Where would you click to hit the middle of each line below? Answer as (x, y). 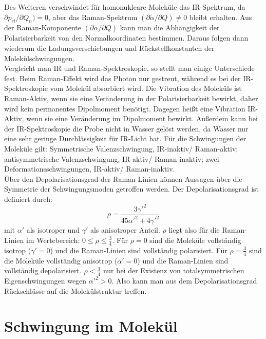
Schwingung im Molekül (91, 326)
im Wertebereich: (53, 240)
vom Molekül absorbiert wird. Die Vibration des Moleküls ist (146, 88)
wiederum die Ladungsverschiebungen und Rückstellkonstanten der (109, 48)
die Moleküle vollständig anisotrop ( (61, 260)
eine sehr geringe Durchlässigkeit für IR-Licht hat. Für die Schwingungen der (125, 138)
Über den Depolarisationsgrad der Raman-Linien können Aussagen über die (123, 178)
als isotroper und (53, 230)
